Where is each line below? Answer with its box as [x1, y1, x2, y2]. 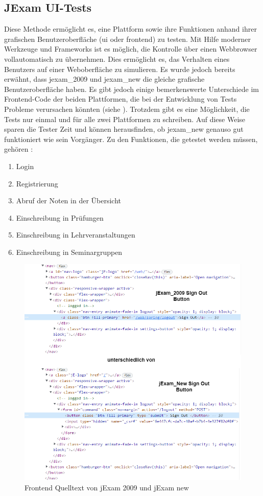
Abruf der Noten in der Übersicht [16, 195, 121, 206]
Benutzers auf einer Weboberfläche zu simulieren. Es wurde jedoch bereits [4, 63, 235, 74]
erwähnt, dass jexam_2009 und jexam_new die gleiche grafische [4, 74, 205, 84]
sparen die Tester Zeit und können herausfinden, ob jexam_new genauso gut [4, 124, 244, 134]
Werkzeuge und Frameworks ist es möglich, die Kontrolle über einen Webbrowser [4, 43, 257, 54]
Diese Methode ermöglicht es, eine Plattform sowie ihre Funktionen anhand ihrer [4, 23, 257, 34]
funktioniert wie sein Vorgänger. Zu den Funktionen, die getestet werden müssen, [4, 133, 258, 144]
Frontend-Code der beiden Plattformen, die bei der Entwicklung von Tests [4, 93, 237, 104]
